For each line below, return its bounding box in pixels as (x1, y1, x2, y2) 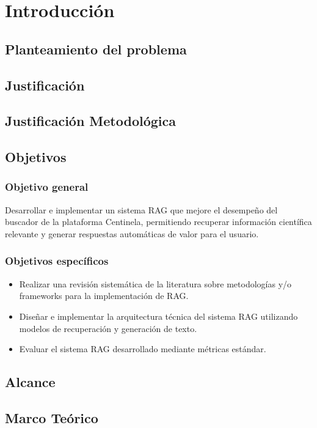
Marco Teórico (5, 408, 98, 427)
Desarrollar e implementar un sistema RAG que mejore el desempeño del (5, 203, 278, 216)
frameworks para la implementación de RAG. (19, 289, 189, 302)
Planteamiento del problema (5, 39, 187, 58)
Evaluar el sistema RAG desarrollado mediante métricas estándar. (19, 342, 266, 355)
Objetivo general (5, 179, 89, 194)
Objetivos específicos (5, 253, 109, 268)
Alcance (5, 372, 56, 391)
